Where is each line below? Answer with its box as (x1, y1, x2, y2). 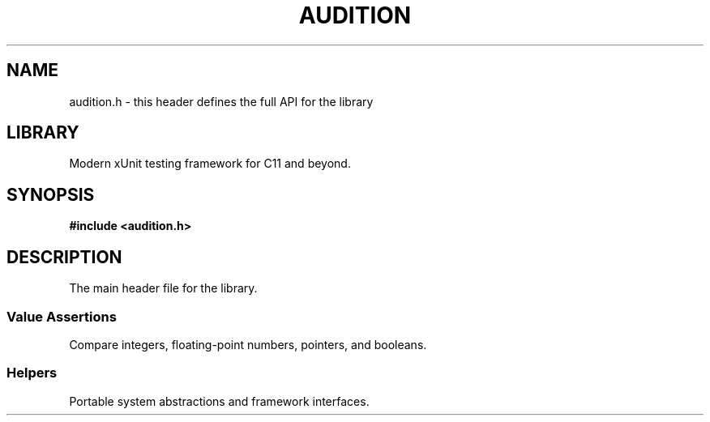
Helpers (6, 364, 58, 382)
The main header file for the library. (69, 281, 258, 296)
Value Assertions (6, 308, 117, 325)
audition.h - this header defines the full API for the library (69, 94, 374, 109)
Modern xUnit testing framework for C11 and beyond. (69, 156, 351, 171)
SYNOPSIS (6, 184, 95, 205)
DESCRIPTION (6, 246, 122, 267)
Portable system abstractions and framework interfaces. (69, 394, 370, 408)
